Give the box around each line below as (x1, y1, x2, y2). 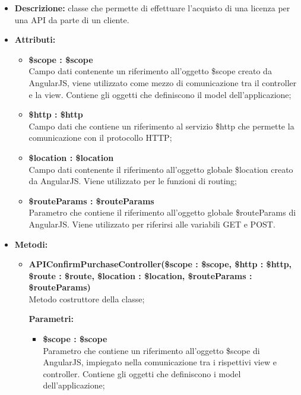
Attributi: (14, 33, 56, 46)
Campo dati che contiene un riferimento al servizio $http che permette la (28, 119, 294, 132)
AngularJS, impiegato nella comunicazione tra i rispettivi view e (43, 356, 277, 368)
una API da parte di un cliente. (14, 13, 129, 26)
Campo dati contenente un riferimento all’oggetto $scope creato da (28, 65, 272, 77)
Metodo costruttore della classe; (28, 292, 145, 305)
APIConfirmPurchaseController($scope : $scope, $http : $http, (28, 258, 292, 270)
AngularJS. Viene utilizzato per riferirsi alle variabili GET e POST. (28, 217, 275, 230)
